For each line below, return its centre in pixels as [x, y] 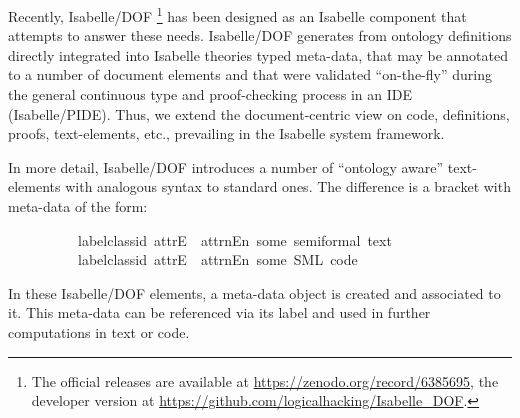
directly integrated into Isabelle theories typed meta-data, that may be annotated [258, 54]
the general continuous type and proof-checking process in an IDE [210, 94]
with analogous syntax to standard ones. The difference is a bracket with [288, 186]
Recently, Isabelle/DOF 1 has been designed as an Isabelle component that [237, 14]
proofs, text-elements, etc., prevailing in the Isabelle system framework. [226, 133]
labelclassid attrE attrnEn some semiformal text [234, 239]
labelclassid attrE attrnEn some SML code [217, 259]
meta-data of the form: [78, 206]
